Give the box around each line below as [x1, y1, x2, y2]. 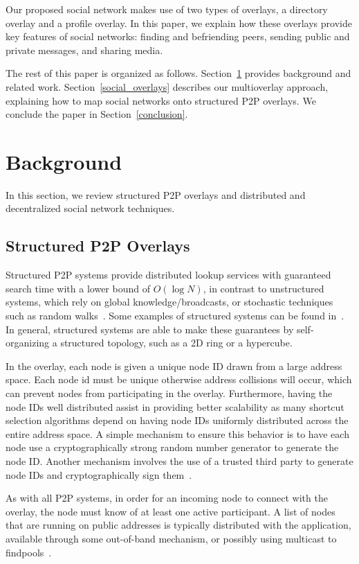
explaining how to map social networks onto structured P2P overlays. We [6, 93, 316, 107]
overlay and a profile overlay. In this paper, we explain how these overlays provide [6, 15, 352, 30]
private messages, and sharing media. [6, 42, 163, 57]
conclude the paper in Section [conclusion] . [6, 107, 188, 121]
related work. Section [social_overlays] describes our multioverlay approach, [6, 79, 329, 94]
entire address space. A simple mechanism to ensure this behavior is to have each [6, 426, 349, 441]
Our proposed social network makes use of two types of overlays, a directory [6, 2, 328, 16]
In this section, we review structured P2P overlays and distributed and [6, 187, 306, 202]
